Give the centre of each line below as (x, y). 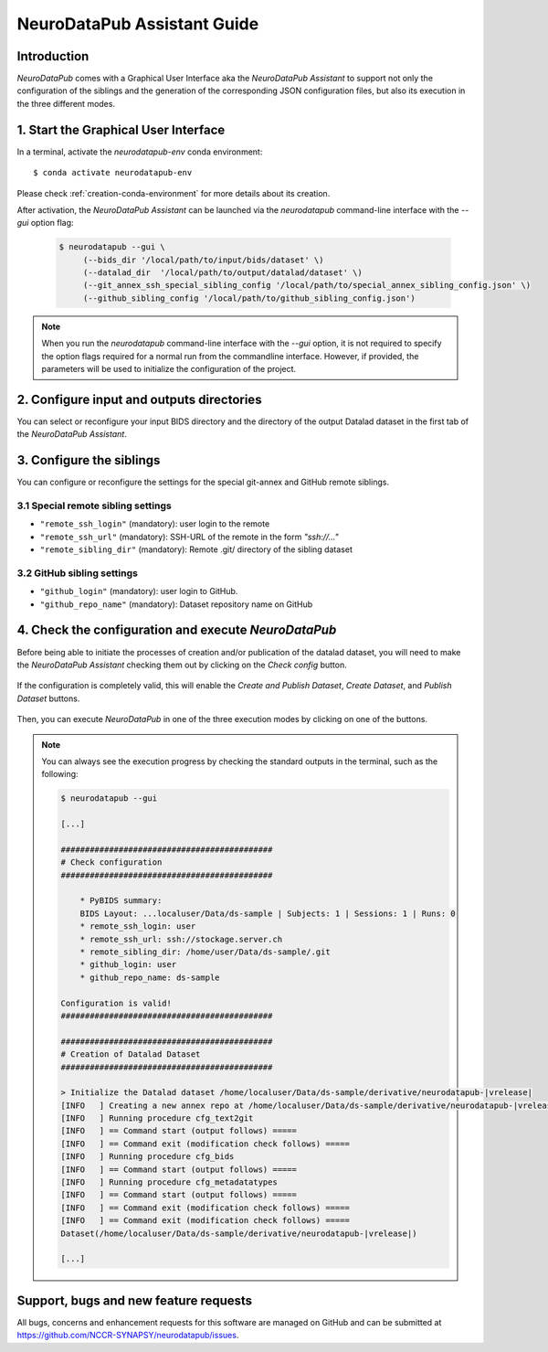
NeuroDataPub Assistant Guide (138, 24)
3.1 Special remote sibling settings (95, 506)
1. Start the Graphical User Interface (121, 129)
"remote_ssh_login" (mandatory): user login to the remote (155, 524)
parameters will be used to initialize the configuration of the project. (169, 369)
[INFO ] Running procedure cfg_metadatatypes (169, 1182)
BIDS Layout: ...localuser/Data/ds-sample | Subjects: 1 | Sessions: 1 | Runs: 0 (268, 913)
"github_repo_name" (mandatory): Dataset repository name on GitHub (176, 604)
